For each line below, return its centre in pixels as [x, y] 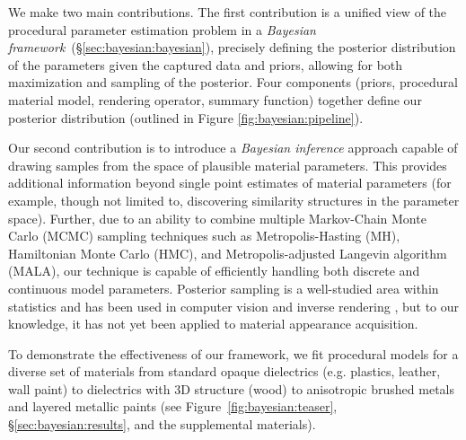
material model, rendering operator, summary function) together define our [215, 99]
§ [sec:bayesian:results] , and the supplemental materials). [162, 424]
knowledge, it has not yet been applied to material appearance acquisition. [213, 324]
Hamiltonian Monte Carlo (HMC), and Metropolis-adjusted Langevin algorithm [228, 253]
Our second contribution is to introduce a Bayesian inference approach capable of [233, 148]
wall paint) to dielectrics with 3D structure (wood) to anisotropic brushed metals [231, 388]
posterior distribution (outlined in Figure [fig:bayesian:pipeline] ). [186, 117]
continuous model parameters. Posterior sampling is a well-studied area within [224, 288]
